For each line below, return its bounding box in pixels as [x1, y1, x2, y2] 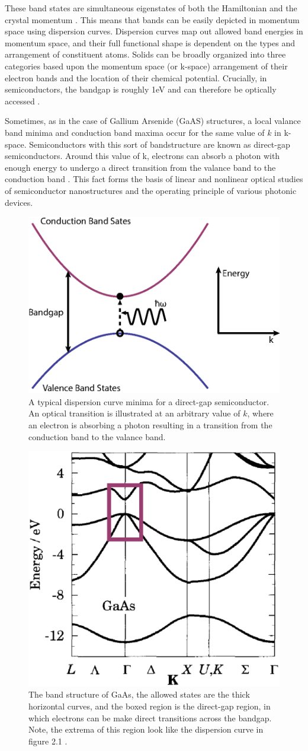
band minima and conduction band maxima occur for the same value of [5, 126, 265, 138]
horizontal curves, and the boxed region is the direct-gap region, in [28, 700, 271, 712]
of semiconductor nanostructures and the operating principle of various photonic [5, 184, 297, 196]
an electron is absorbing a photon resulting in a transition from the [28, 419, 272, 431]
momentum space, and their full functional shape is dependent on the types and [5, 36, 295, 49]
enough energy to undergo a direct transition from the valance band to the [5, 161, 276, 173]
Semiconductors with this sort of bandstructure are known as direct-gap [29, 138, 290, 150]
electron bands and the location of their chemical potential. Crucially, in [5, 71, 267, 84]
